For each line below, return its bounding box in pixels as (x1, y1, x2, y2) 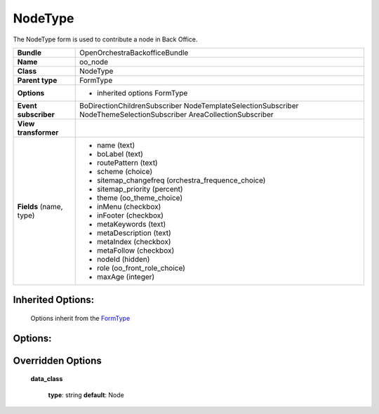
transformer (17, 127, 59, 137)
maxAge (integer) (97, 272, 155, 281)
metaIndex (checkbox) (97, 236, 171, 246)
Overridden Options (13, 354, 102, 366)
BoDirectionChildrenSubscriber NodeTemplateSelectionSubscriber (79, 100, 299, 110)
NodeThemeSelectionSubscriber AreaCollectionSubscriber (79, 109, 274, 119)
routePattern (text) (97, 158, 158, 168)
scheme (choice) (97, 166, 153, 176)
